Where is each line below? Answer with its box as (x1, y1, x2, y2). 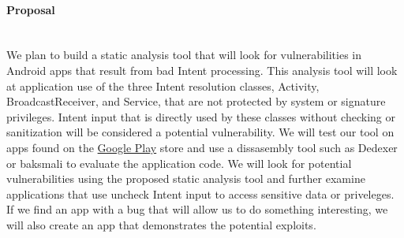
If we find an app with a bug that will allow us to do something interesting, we (6, 201, 388, 218)
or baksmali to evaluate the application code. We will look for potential (6, 154, 352, 171)
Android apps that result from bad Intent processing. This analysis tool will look (6, 61, 398, 78)
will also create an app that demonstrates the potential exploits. (6, 216, 316, 232)
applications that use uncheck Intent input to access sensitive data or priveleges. (6, 185, 395, 202)
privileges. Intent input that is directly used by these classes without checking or (6, 108, 395, 125)
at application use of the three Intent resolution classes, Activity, (6, 77, 320, 94)
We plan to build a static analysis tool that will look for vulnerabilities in (6, 46, 362, 63)
